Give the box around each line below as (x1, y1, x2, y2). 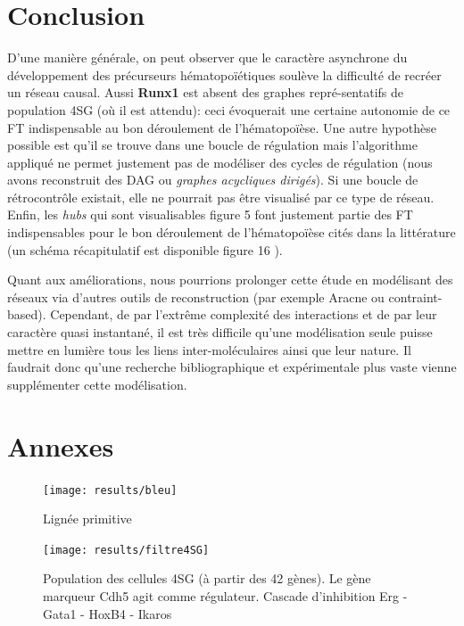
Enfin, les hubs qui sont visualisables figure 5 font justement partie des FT (7, 205, 413, 224)
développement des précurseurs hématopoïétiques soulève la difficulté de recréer (7, 65, 442, 84)
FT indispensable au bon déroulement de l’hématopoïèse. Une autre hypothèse (7, 118, 436, 136)
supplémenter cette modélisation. (7, 375, 187, 393)
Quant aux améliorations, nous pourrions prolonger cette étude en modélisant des (7, 270, 453, 289)
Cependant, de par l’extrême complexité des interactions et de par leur (50, 305, 437, 324)
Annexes (7, 427, 114, 464)
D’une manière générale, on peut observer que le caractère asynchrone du (7, 48, 408, 67)
